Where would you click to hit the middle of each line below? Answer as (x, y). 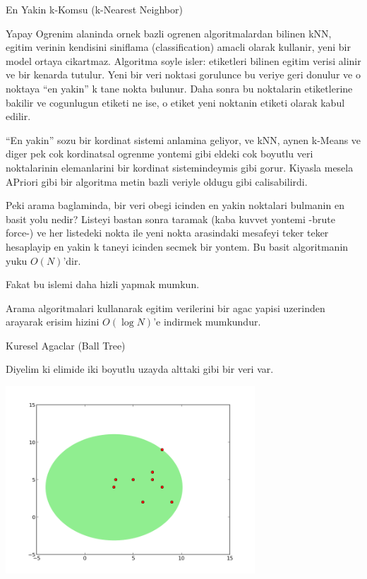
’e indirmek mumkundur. (207, 322)
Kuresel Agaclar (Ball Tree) (66, 345)
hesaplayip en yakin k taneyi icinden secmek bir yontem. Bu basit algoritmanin (177, 246)
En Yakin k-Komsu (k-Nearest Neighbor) (94, 9)
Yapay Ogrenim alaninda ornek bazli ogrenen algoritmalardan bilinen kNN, (169, 33)
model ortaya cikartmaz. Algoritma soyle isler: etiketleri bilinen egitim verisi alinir (183, 60)
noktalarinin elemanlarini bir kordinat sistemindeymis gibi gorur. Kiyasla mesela (180, 167)
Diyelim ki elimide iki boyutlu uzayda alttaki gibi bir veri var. (140, 369)
